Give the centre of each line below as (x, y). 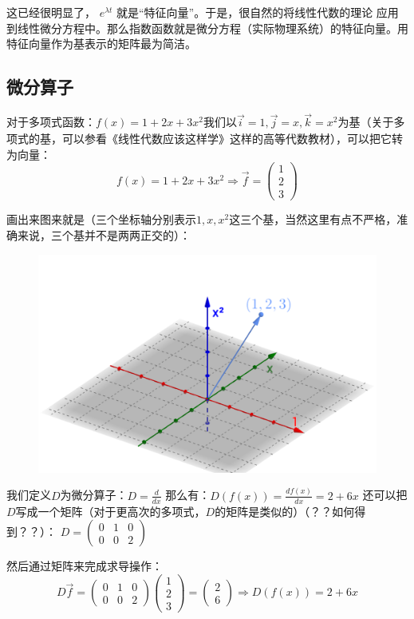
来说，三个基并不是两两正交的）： (104, 234)
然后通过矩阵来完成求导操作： (85, 566)
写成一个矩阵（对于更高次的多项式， (110, 511)
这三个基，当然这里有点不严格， (313, 219)
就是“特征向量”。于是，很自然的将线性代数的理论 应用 (257, 12)
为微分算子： (94, 495)
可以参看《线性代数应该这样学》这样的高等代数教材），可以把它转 (232, 138)
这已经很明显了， (51, 12)
